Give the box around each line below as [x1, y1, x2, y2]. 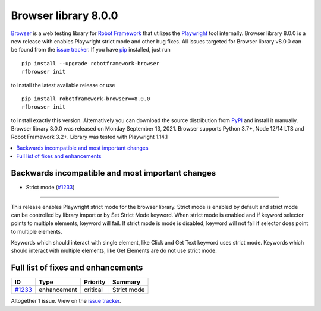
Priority [84, 278, 106, 286]
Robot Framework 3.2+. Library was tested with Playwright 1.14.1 [11, 134, 168, 141]
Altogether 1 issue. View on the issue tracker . [11, 297, 121, 304]
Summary [112, 278, 141, 286]
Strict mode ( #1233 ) [26, 184, 75, 191]
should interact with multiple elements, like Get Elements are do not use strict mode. [11, 247, 217, 255]
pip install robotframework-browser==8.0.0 [21, 95, 150, 102]
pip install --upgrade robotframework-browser [21, 60, 160, 66]
